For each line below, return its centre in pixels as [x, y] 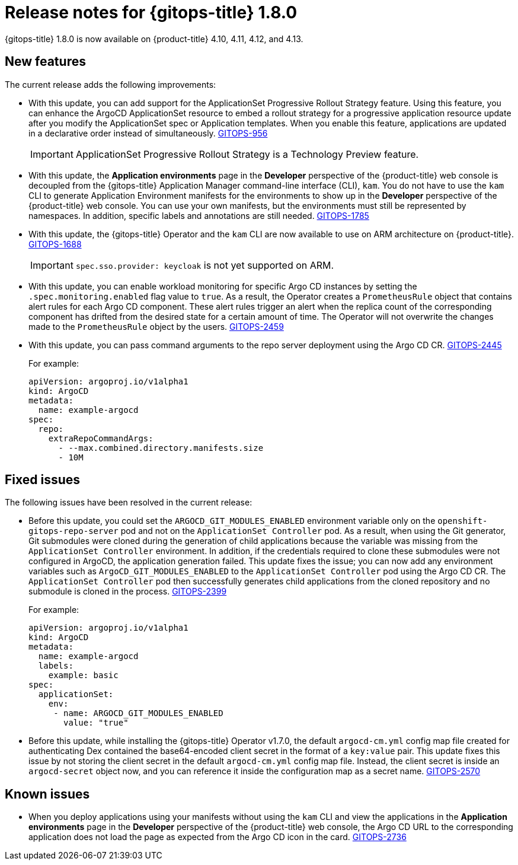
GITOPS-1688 [55, 244]
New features [45, 62]
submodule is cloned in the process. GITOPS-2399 [128, 591]
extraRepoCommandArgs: [101, 438]
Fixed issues [43, 480]
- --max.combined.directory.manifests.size [161, 448]
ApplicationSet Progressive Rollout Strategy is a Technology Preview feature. [247, 154]
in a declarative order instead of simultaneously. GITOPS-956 [148, 133]
